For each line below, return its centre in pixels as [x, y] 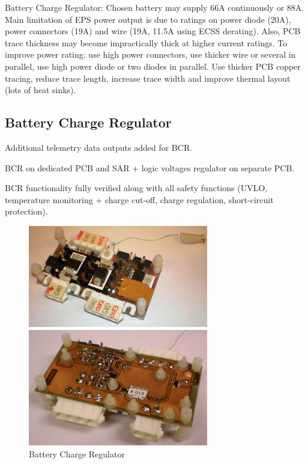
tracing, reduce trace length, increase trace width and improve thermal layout [148, 78]
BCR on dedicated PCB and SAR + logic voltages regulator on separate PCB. [150, 167]
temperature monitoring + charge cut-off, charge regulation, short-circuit [139, 199]
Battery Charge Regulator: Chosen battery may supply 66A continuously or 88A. [155, 7]
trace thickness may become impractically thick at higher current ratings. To [146, 42]
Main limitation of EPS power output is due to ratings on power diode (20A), [148, 19]
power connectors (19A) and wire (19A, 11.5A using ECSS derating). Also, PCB [153, 31]
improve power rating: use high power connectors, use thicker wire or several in [150, 54]
